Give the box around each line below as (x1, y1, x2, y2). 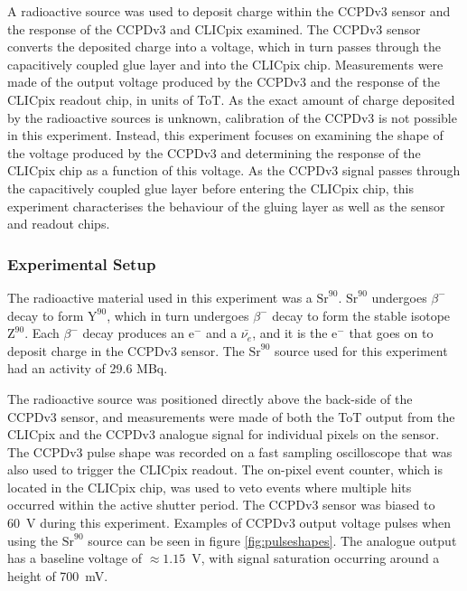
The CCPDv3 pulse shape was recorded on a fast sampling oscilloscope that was (7, 442, 453, 461)
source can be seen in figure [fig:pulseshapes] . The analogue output (88, 530, 457, 549)
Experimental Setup (7, 252, 156, 275)
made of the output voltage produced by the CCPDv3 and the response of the (7, 72, 440, 91)
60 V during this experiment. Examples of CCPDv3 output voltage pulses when (7, 513, 451, 532)
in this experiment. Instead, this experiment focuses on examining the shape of (7, 126, 444, 145)
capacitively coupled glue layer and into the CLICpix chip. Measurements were (7, 54, 444, 73)
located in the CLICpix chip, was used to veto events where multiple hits (7, 477, 412, 496)
